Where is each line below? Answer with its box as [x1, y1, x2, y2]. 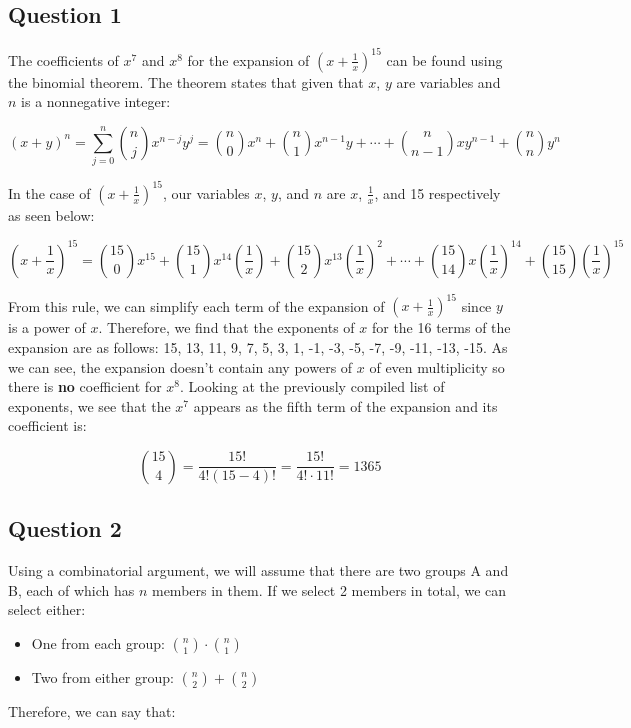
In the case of [8, 182, 91, 203]
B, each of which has [8, 579, 135, 600]
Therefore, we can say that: [8, 700, 176, 721]
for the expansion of [187, 49, 310, 70]
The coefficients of [8, 49, 119, 70]
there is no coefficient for [8, 376, 162, 397]
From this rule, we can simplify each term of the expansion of [8, 295, 385, 316]
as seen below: [8, 204, 95, 225]
